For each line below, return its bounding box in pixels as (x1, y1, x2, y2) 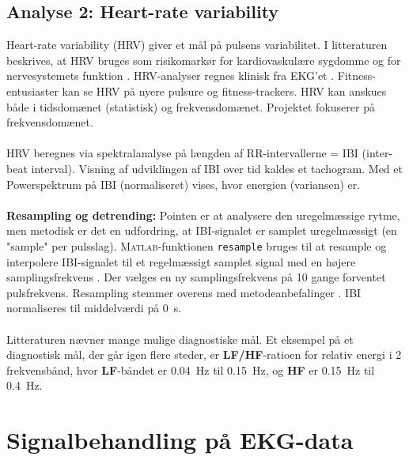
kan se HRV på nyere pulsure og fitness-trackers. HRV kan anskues (62, 82, 387, 99)
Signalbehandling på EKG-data (6, 424, 354, 456)
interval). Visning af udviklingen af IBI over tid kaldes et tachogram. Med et (31, 160, 403, 176)
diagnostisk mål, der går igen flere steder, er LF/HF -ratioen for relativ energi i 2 (6, 346, 402, 363)
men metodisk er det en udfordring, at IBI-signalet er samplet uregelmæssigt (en (6, 222, 397, 239)
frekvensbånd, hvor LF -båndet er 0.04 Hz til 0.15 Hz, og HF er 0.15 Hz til (6, 361, 375, 378)
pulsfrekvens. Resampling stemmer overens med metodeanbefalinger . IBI (6, 284, 362, 300)
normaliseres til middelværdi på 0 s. (6, 300, 182, 316)
